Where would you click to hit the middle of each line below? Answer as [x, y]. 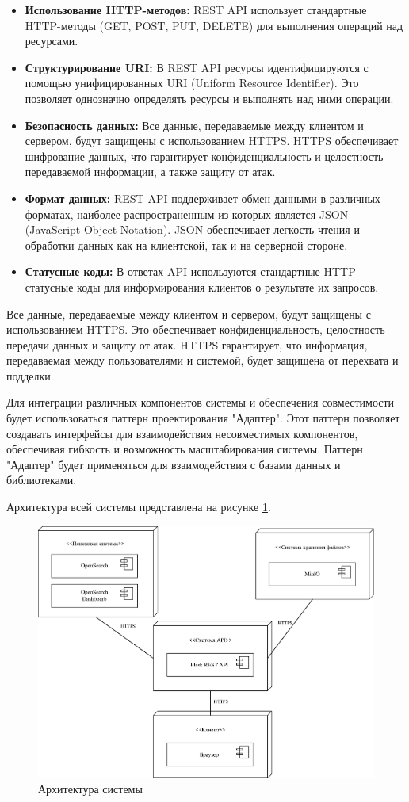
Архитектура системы [90, 789]
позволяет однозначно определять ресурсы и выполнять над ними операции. [209, 98]
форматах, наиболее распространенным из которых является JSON [187, 214]
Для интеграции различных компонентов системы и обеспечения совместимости [201, 402]
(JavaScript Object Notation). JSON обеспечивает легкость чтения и [192, 229]
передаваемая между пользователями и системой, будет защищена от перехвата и [203, 360]
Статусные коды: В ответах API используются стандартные [172, 271]
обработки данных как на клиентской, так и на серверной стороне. [186, 244]
